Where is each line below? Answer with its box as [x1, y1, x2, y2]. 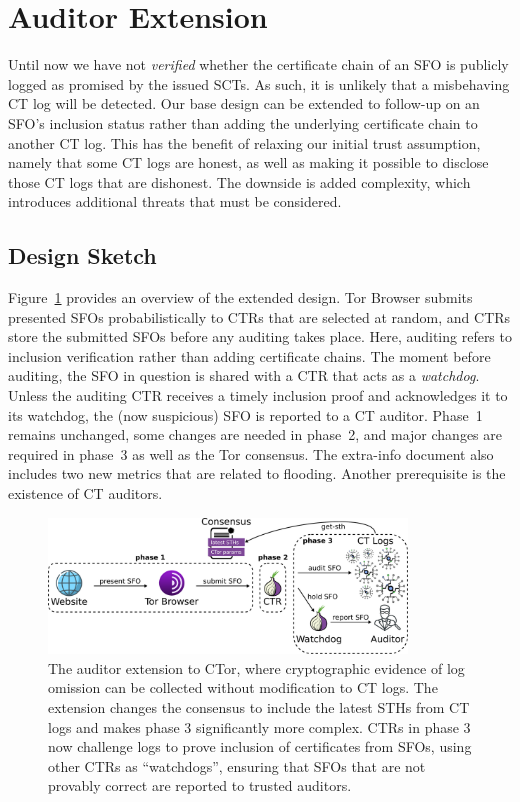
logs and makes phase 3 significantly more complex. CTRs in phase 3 [48, 716, 471, 737]
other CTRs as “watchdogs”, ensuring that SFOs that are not [48, 755, 426, 776]
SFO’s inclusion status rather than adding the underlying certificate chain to [8, 112, 478, 133]
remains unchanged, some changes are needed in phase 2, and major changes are [8, 424, 503, 445]
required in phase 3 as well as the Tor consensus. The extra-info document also [8, 443, 494, 464]
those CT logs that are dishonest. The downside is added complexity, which [8, 171, 471, 192]
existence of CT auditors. [8, 483, 163, 504]
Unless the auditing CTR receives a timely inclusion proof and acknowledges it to [8, 385, 508, 406]
